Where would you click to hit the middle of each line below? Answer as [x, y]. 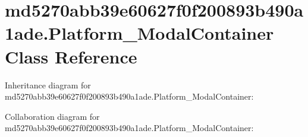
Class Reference [71, 56]
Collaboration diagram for [52, 116]
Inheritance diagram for [48, 85]
